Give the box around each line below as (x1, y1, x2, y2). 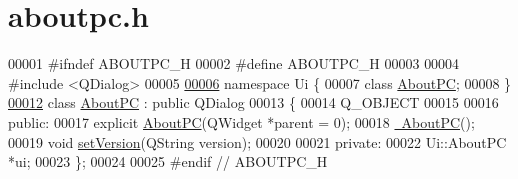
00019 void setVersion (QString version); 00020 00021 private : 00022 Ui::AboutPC (8, 131, 507, 152)
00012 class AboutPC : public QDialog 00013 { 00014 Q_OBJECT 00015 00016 (8, 92, 499, 113)
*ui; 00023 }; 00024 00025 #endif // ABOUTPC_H (8, 151, 328, 172)
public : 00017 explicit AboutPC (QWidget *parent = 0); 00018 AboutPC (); (8, 111, 475, 132)
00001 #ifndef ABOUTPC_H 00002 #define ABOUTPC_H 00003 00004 (8, 53, 460, 74)
